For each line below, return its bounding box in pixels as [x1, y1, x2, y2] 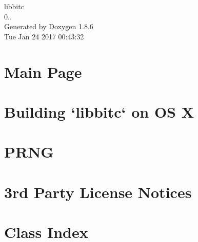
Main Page [4, 61, 82, 82]
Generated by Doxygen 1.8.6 [4, 21, 93, 32]
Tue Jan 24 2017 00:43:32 [4, 31, 84, 41]
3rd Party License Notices [4, 181, 192, 202]
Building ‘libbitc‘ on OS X [4, 101, 194, 122]
